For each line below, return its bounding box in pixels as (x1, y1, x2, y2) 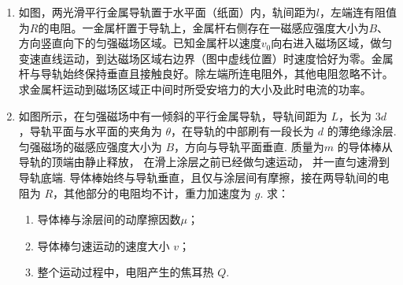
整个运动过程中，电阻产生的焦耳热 (37, 264, 214, 280)
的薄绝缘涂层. (327, 123, 397, 139)
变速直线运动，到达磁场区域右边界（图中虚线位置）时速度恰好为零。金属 (18, 50, 394, 66)
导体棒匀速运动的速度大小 (37, 237, 170, 254)
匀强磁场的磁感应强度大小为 (18, 138, 162, 154)
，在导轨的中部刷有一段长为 (171, 123, 315, 139)
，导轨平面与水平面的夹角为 (18, 123, 162, 139)
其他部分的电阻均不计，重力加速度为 (64, 184, 252, 201)
